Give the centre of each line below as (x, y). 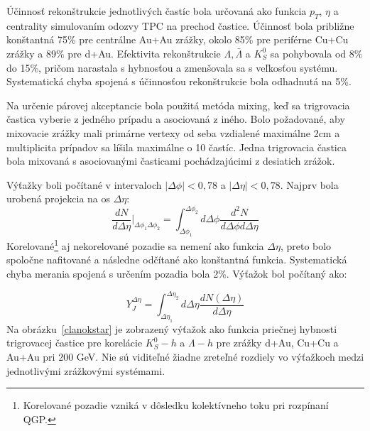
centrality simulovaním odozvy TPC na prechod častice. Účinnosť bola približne (180, 25)
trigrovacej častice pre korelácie (75, 343)
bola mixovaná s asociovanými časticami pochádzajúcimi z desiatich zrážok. (171, 161)
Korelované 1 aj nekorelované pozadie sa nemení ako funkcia (135, 245)
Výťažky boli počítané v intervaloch (84, 184)
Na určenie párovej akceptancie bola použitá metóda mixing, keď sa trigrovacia (178, 105)
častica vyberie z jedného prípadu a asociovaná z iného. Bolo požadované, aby (176, 119)
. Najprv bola (309, 184)
